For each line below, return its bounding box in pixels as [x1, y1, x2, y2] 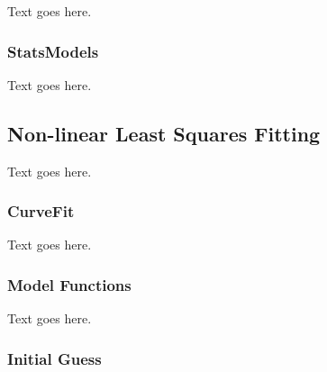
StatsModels [7, 40, 99, 62]
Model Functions [7, 273, 132, 295]
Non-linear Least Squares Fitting [7, 119, 321, 147]
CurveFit [7, 200, 75, 222]
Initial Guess [7, 347, 102, 369]
